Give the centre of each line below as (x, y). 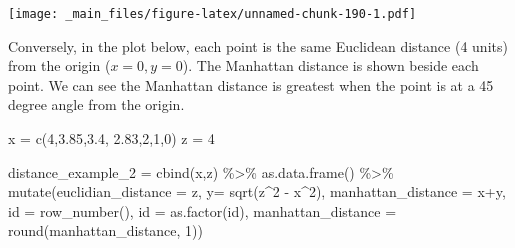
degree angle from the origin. (96, 104)
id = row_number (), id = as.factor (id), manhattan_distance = (202, 210)
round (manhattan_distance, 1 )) (106, 230)
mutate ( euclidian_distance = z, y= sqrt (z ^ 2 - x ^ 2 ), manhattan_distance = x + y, (257, 191)
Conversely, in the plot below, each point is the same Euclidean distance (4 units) (258, 45)
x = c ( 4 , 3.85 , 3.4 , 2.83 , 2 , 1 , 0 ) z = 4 (111, 138)
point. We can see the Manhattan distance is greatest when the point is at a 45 (251, 84)
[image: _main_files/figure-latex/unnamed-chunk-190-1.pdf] (212, 14)
